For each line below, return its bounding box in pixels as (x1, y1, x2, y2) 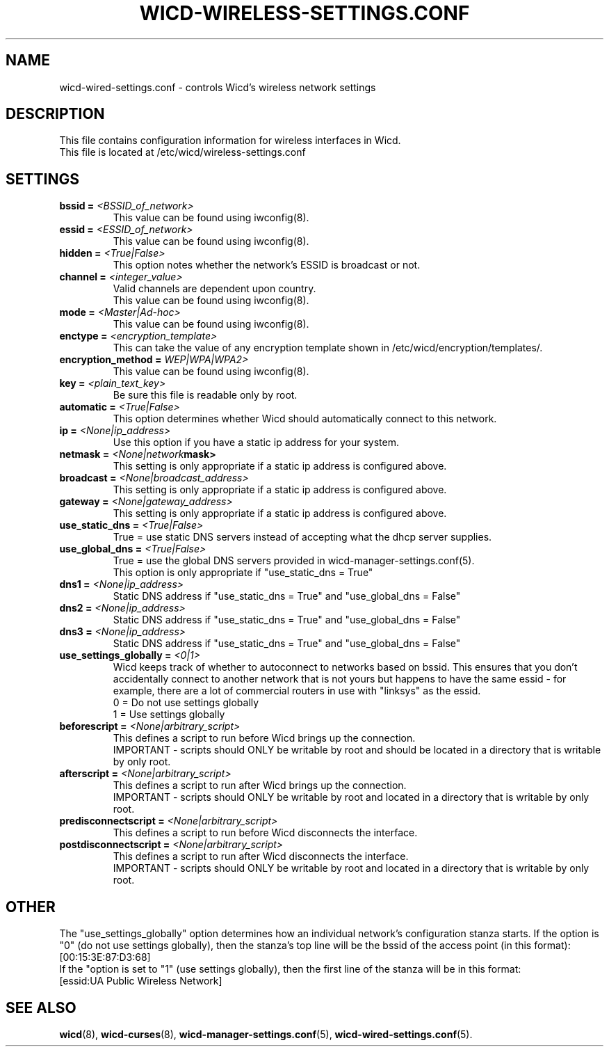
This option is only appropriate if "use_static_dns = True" (113, 566, 373, 579)
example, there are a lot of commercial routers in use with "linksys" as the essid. (113, 685, 481, 697)
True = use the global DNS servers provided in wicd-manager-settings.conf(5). (113, 555, 475, 567)
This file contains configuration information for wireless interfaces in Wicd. (59, 134, 401, 147)
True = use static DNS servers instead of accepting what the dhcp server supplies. (113, 531, 492, 543)
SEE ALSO (6, 998, 76, 1017)
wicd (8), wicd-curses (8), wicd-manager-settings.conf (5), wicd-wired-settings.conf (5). (59, 1028, 473, 1040)
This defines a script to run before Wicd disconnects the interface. (113, 827, 418, 839)
